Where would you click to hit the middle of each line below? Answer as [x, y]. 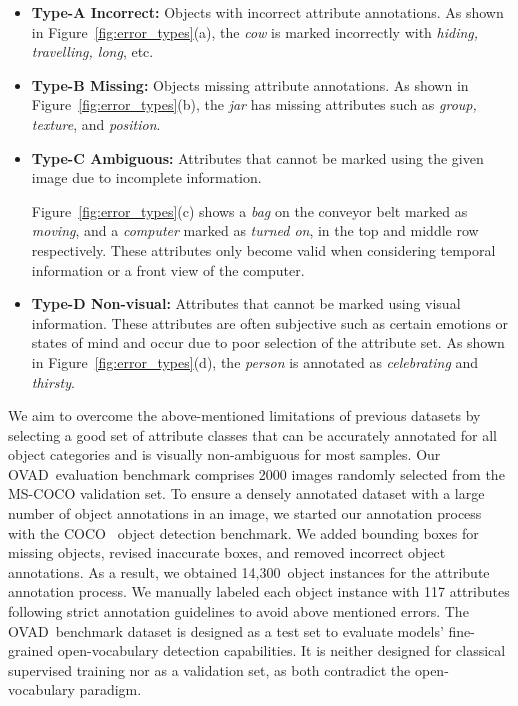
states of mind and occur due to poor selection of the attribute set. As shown [268, 342]
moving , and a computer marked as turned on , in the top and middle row [255, 230]
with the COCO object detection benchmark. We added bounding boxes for [243, 532]
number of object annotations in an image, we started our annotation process [245, 513]
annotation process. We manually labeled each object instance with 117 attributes [259, 591]
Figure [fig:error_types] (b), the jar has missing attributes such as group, [254, 104]
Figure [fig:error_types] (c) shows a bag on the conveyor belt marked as [249, 210]
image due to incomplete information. [146, 177]
